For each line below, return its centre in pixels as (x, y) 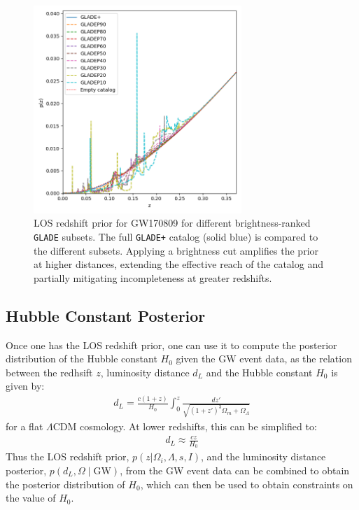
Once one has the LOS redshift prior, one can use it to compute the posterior (171, 345)
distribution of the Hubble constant (82, 359)
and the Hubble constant (259, 372)
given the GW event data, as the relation (264, 359)
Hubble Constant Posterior (106, 315)
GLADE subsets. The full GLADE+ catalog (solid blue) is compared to (176, 236)
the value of (31, 498)
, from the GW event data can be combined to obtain (235, 470)
